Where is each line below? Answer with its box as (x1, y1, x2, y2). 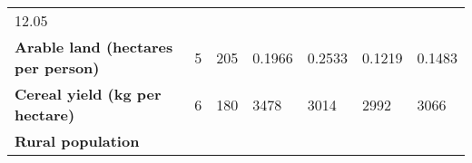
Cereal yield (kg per (15, 83, 162, 104)
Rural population (15, 130, 140, 151)
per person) (15, 57, 100, 78)
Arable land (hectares (15, 36, 173, 57)
